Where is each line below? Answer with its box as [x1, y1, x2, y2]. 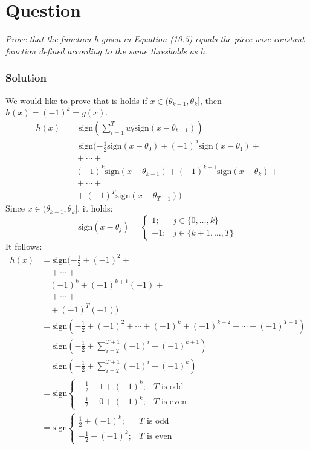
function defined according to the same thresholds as [5, 44, 198, 57]
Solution [5, 70, 47, 85]
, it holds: [77, 202, 113, 215]
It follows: [5, 239, 42, 252]
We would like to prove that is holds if [5, 94, 147, 106]
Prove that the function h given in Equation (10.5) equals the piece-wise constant [5, 33, 305, 45]
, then [199, 94, 222, 106]
